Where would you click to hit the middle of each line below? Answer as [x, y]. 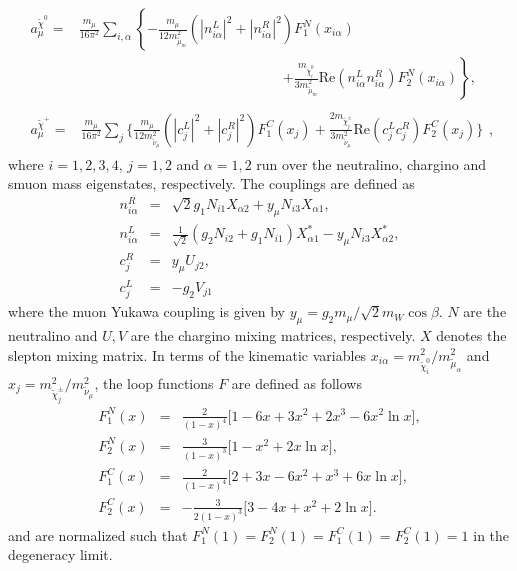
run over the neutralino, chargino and [371, 163]
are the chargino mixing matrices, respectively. [273, 334]
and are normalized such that [98, 534]
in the [491, 534]
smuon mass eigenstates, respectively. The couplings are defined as [211, 183]
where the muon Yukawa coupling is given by [147, 311]
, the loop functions [154, 382]
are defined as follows [296, 382]
